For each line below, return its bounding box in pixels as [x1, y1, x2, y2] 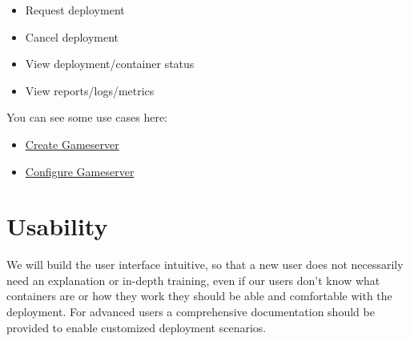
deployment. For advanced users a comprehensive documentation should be [6, 303, 375, 320]
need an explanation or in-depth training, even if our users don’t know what [6, 271, 380, 288]
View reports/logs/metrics [25, 82, 155, 98]
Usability [6, 210, 108, 243]
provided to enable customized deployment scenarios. [6, 319, 267, 335]
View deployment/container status [25, 55, 195, 72]
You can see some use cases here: [6, 109, 168, 126]
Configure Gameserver [25, 162, 135, 179]
